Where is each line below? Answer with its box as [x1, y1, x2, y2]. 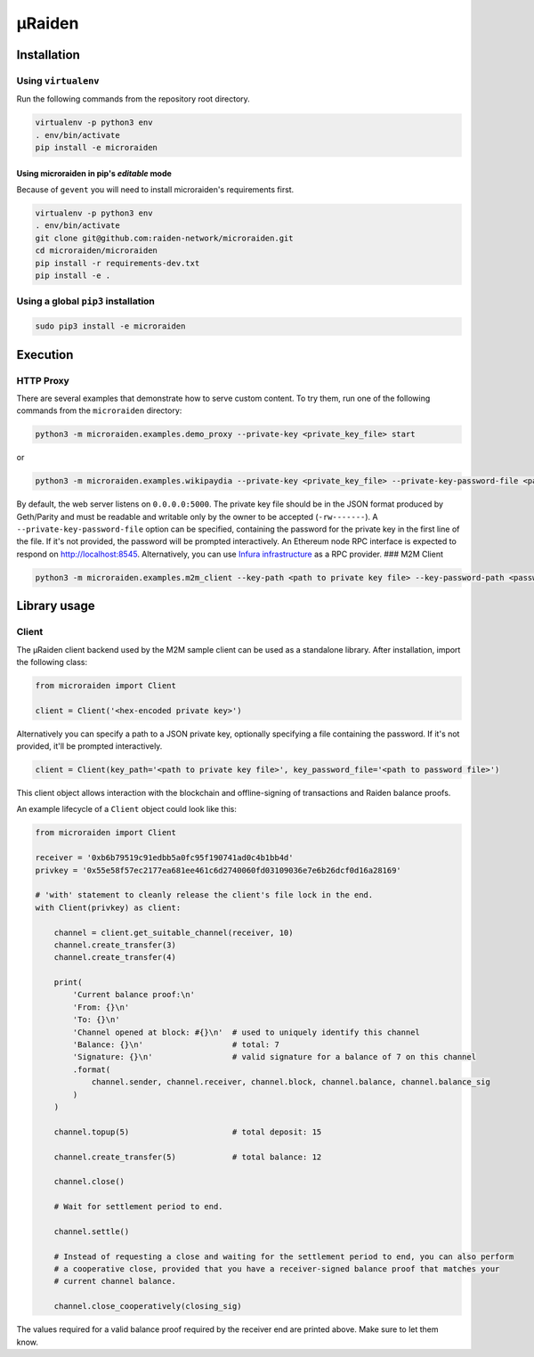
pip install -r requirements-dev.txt [35, 258, 200, 268]
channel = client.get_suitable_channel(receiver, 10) [53, 927, 294, 938]
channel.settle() [53, 1226, 130, 1237]
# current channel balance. [53, 1276, 177, 1287]
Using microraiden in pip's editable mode [16, 167, 173, 178]
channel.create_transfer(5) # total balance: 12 [53, 1151, 322, 1162]
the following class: [16, 656, 88, 667]
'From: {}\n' [72, 1002, 130, 1012]
